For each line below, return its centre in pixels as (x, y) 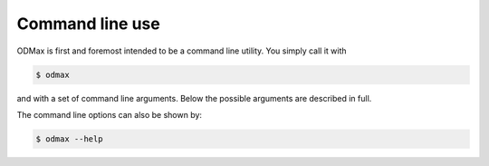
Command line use (88, 24)
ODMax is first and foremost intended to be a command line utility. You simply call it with (182, 51)
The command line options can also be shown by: (110, 114)
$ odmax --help (69, 139)
